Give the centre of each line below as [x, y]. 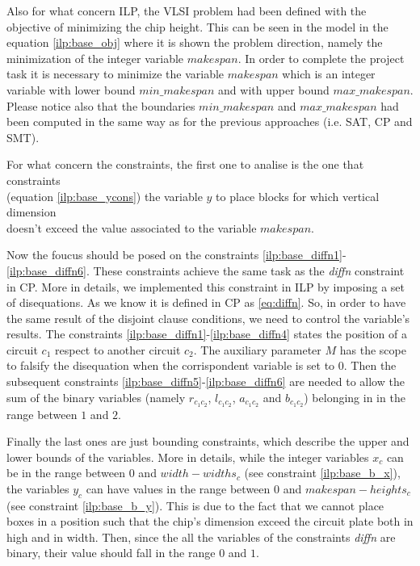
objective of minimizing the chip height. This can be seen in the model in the [197, 26]
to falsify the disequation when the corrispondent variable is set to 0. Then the [202, 365]
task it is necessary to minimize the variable [115, 74]
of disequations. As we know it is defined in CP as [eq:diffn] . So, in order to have [206, 302]
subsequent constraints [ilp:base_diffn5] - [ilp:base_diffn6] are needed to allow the [206, 382]
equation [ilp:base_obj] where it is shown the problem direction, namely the [195, 42]
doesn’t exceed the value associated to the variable [132, 227]
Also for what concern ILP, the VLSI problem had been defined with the [187, 10]
